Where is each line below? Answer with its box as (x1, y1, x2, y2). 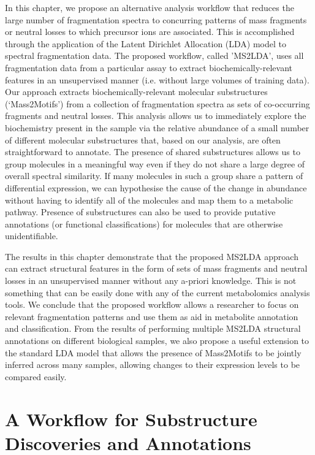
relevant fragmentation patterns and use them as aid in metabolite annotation (5, 310, 298, 323)
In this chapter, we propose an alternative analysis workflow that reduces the (5, 1, 294, 13)
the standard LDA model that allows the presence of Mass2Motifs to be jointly (5, 346, 302, 359)
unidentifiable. (5, 229, 58, 242)
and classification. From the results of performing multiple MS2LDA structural (5, 322, 301, 335)
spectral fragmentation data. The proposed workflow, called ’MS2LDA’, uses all (5, 49, 304, 62)
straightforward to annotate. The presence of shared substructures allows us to (5, 145, 300, 158)
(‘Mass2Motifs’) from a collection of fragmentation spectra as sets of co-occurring (5, 97, 310, 110)
